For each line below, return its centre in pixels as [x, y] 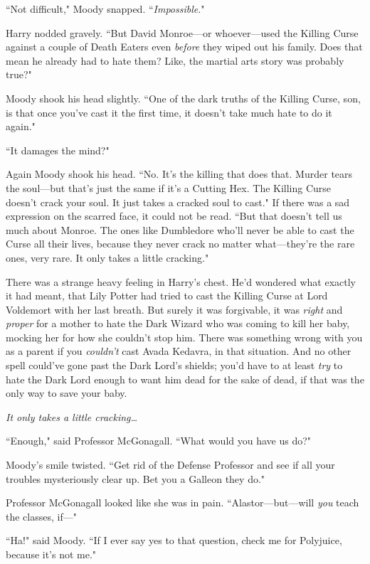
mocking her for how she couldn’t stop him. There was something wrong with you [184, 337]
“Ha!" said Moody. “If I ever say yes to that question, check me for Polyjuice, [174, 540]
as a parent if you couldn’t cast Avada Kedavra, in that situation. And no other [179, 351]
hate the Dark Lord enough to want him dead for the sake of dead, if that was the [185, 379]
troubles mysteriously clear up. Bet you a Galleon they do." [136, 478]
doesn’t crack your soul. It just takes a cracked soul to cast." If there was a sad [178, 202]
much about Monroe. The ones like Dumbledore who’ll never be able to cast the [180, 229]
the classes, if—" [41, 516]
